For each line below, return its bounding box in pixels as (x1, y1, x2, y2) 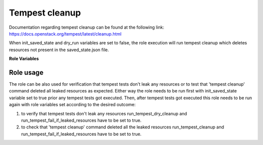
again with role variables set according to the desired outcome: (9, 102, 136, 108)
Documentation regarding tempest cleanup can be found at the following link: (9, 24, 165, 30)
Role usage (9, 68, 44, 76)
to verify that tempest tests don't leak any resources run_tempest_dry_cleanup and (21, 110, 188, 116)
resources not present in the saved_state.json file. (9, 47, 109, 53)
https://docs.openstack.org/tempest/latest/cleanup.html (9, 31, 122, 36)
